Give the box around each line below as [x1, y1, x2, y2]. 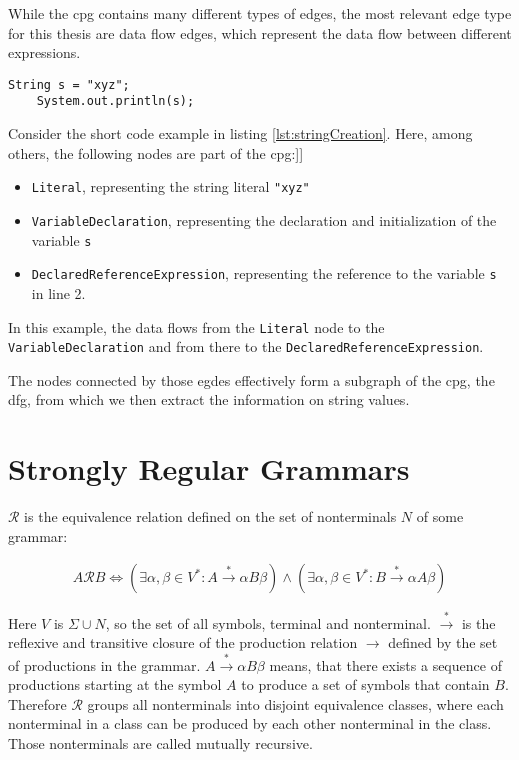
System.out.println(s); [36, 94, 195, 109]
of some [416, 506, 464, 527]
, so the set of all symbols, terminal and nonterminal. [105, 612, 431, 633]
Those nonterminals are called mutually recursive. [8, 733, 313, 753]
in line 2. [31, 282, 86, 303]
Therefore [8, 693, 67, 714]
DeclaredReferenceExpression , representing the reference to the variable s [31, 263, 497, 284]
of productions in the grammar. [8, 654, 201, 675]
